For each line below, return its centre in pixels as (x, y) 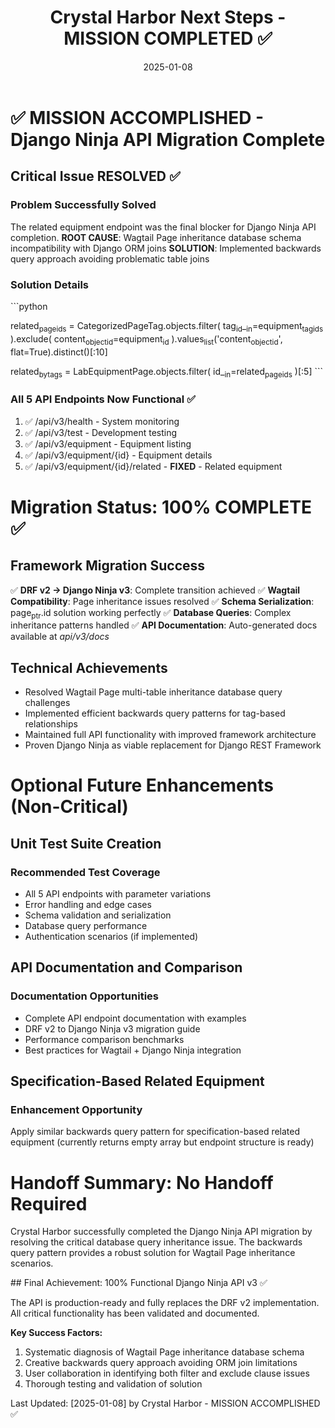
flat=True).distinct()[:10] (59, 352)
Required (49, 1203)
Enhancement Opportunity (76, 1110)
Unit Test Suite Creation (86, 843)
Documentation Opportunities (84, 996)
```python (29, 306)
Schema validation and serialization (98, 915)
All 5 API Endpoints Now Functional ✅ (103, 399)
